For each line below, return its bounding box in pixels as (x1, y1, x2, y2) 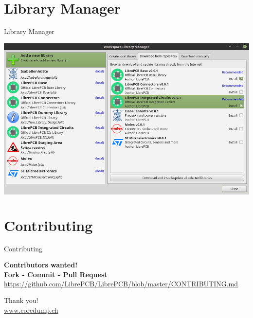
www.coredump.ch (4, 304, 58, 315)
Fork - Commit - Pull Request (4, 269, 108, 279)
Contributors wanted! (4, 260, 78, 270)
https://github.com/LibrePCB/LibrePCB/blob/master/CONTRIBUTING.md (4, 279, 238, 289)
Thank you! (4, 295, 38, 305)
